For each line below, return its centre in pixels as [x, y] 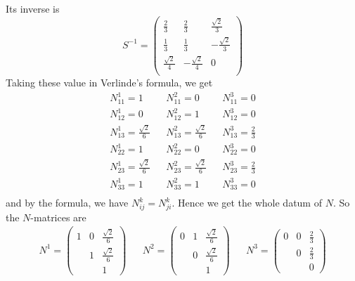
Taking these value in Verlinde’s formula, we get [109, 83]
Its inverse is [33, 8]
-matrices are [58, 217]
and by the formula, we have [67, 203]
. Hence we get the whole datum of [247, 203]
